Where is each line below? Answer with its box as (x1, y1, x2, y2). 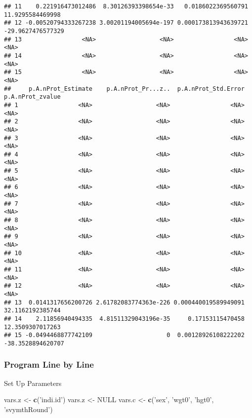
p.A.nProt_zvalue (4, 93, 61, 101)
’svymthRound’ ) (4, 404, 53, 414)
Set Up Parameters (4, 378, 62, 388)
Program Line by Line (4, 358, 94, 371)
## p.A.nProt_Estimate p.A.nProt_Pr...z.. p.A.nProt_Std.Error (4, 85, 245, 92)
